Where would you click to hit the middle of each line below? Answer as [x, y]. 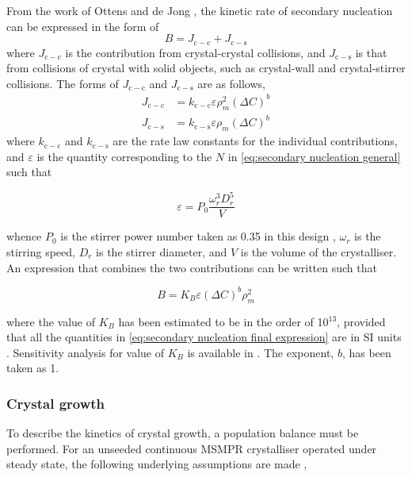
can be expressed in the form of [83, 26]
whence [24, 236]
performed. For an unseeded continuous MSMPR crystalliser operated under [192, 448]
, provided [361, 321]
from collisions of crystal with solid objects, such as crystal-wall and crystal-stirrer [206, 68]
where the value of [51, 321]
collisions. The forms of [63, 83]
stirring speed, [41, 252]
